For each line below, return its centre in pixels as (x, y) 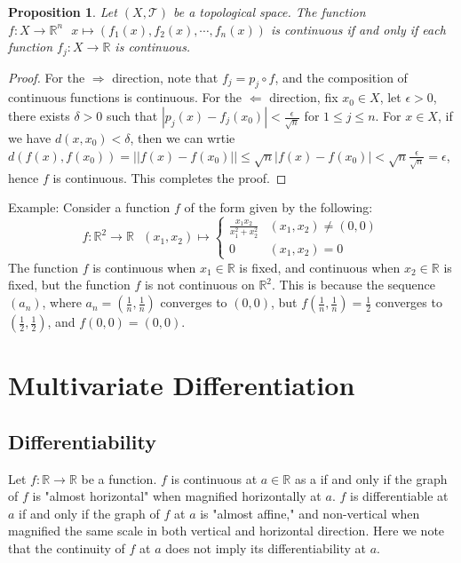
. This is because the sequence (354, 285)
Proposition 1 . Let (63, 12)
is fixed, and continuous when (320, 267)
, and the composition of (341, 77)
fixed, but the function (69, 285)
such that (132, 116)
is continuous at (214, 478)
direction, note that (165, 77)
